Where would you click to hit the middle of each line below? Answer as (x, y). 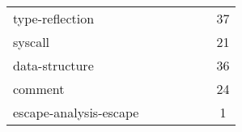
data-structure (53, 65)
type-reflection (54, 18)
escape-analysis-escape (76, 112)
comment (39, 89)
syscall (32, 42)
